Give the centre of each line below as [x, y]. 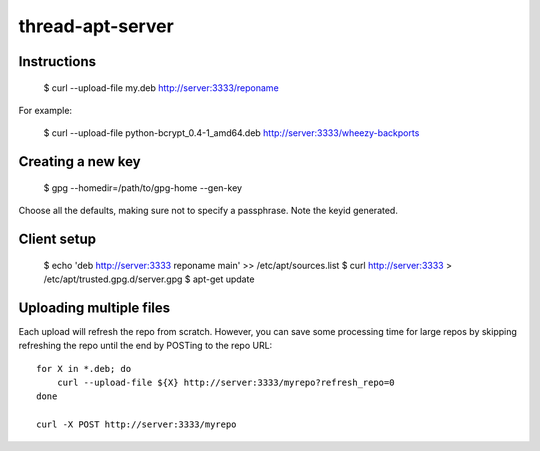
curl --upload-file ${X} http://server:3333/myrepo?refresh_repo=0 [225, 383]
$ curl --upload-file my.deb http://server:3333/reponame [161, 87]
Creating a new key [79, 161]
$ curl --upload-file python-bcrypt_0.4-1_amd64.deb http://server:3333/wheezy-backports [231, 133]
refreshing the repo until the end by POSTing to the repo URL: [145, 346]
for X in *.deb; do [84, 368]
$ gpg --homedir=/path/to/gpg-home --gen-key [143, 187]
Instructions [57, 61]
